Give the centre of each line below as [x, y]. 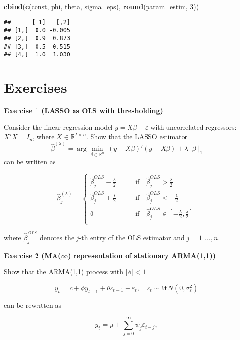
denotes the [57, 237]
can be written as [30, 162]
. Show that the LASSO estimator [137, 136]
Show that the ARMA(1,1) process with [64, 272]
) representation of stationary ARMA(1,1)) [142, 255]
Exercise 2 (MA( [33, 255]
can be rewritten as [33, 305]
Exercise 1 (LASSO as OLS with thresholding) [83, 110]
